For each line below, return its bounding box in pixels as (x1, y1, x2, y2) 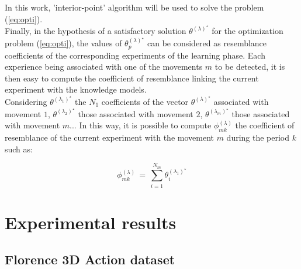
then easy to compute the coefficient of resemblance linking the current (5, 71, 259, 84)
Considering (5, 95, 47, 107)
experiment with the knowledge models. (5, 83, 147, 96)
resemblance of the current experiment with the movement (5, 131, 214, 143)
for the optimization (212, 25, 283, 37)
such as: (5, 142, 33, 155)
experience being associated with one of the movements (5, 60, 203, 73)
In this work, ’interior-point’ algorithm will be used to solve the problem (5, 1, 264, 13)
